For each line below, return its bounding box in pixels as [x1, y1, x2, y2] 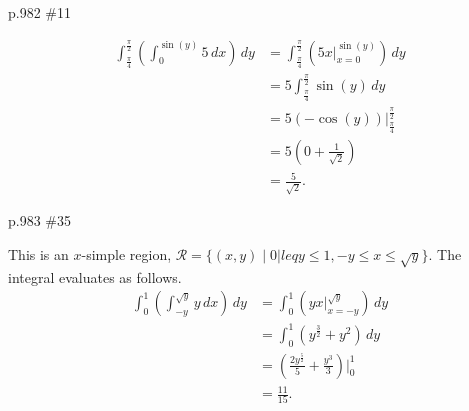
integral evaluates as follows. [8, 266, 182, 287]
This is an [8, 243, 69, 264]
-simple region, [81, 243, 172, 264]
